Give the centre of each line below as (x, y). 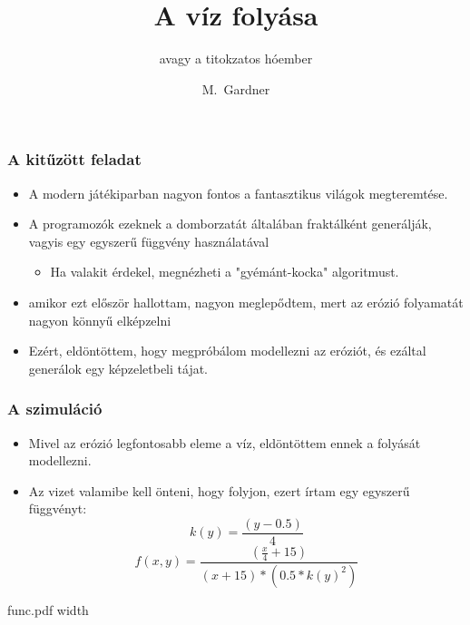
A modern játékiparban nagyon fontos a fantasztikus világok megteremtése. (238, 193)
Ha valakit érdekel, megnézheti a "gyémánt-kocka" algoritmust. (225, 272)
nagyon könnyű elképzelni (100, 320)
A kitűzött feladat (74, 159)
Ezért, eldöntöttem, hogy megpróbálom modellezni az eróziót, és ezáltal (227, 351)
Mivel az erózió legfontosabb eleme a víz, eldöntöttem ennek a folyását (225, 442)
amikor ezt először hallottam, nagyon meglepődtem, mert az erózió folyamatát (246, 302)
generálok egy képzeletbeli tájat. (118, 368)
